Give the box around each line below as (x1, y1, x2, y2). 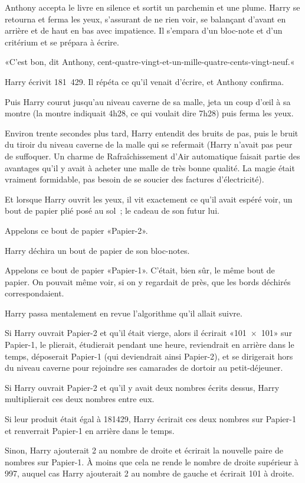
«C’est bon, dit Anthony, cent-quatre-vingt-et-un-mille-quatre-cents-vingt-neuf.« (5, 56, 295, 68)
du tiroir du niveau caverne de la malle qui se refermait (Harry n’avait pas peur (5, 138, 293, 151)
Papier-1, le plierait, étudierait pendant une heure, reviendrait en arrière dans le (5, 338, 294, 351)
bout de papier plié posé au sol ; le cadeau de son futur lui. (5, 204, 219, 217)
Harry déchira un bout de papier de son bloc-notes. (5, 244, 190, 256)
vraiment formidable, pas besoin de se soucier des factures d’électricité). (5, 173, 264, 185)
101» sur (261, 327, 292, 339)
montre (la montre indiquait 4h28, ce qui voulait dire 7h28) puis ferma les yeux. (5, 107, 294, 119)
